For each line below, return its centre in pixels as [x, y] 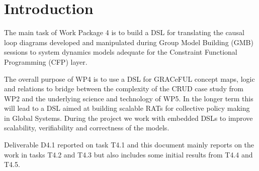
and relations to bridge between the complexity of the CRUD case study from [124, 89]
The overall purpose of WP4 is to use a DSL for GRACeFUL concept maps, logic [129, 78]
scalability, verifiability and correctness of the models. [87, 128]
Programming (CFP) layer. [46, 61]
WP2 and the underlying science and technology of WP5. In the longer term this [129, 98]
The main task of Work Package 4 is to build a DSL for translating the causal [124, 32]
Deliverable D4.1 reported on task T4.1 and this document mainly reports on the [129, 145]
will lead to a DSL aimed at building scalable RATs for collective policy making [127, 108]
